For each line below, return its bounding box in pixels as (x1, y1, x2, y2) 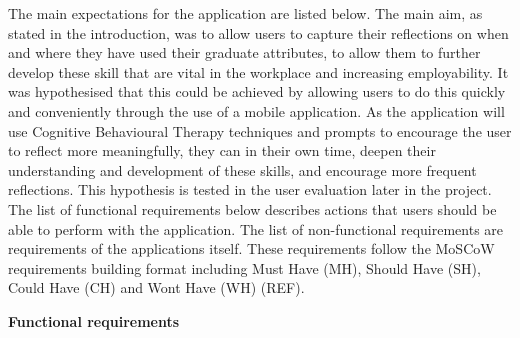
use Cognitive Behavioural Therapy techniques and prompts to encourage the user (8, 120, 512, 141)
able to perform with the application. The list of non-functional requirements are (8, 218, 504, 239)
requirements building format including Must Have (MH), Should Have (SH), (8, 257, 481, 278)
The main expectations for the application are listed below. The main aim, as (8, 3, 483, 23)
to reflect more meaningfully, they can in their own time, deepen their (8, 140, 436, 161)
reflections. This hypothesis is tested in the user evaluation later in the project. (8, 179, 492, 200)
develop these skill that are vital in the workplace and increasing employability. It (8, 61, 509, 82)
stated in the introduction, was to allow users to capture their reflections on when (8, 22, 509, 43)
